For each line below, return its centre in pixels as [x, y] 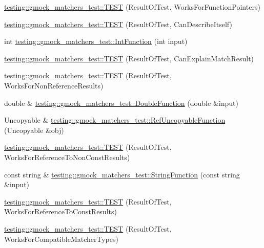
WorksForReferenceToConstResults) [60, 211]
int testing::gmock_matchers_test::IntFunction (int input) [96, 41]
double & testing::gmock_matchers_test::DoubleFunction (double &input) [121, 103]
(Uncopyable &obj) [34, 130]
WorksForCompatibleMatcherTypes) [61, 239]
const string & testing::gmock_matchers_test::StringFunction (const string [122, 174]
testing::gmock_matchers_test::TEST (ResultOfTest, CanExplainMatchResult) [129, 58]
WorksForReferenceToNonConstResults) [67, 157]
